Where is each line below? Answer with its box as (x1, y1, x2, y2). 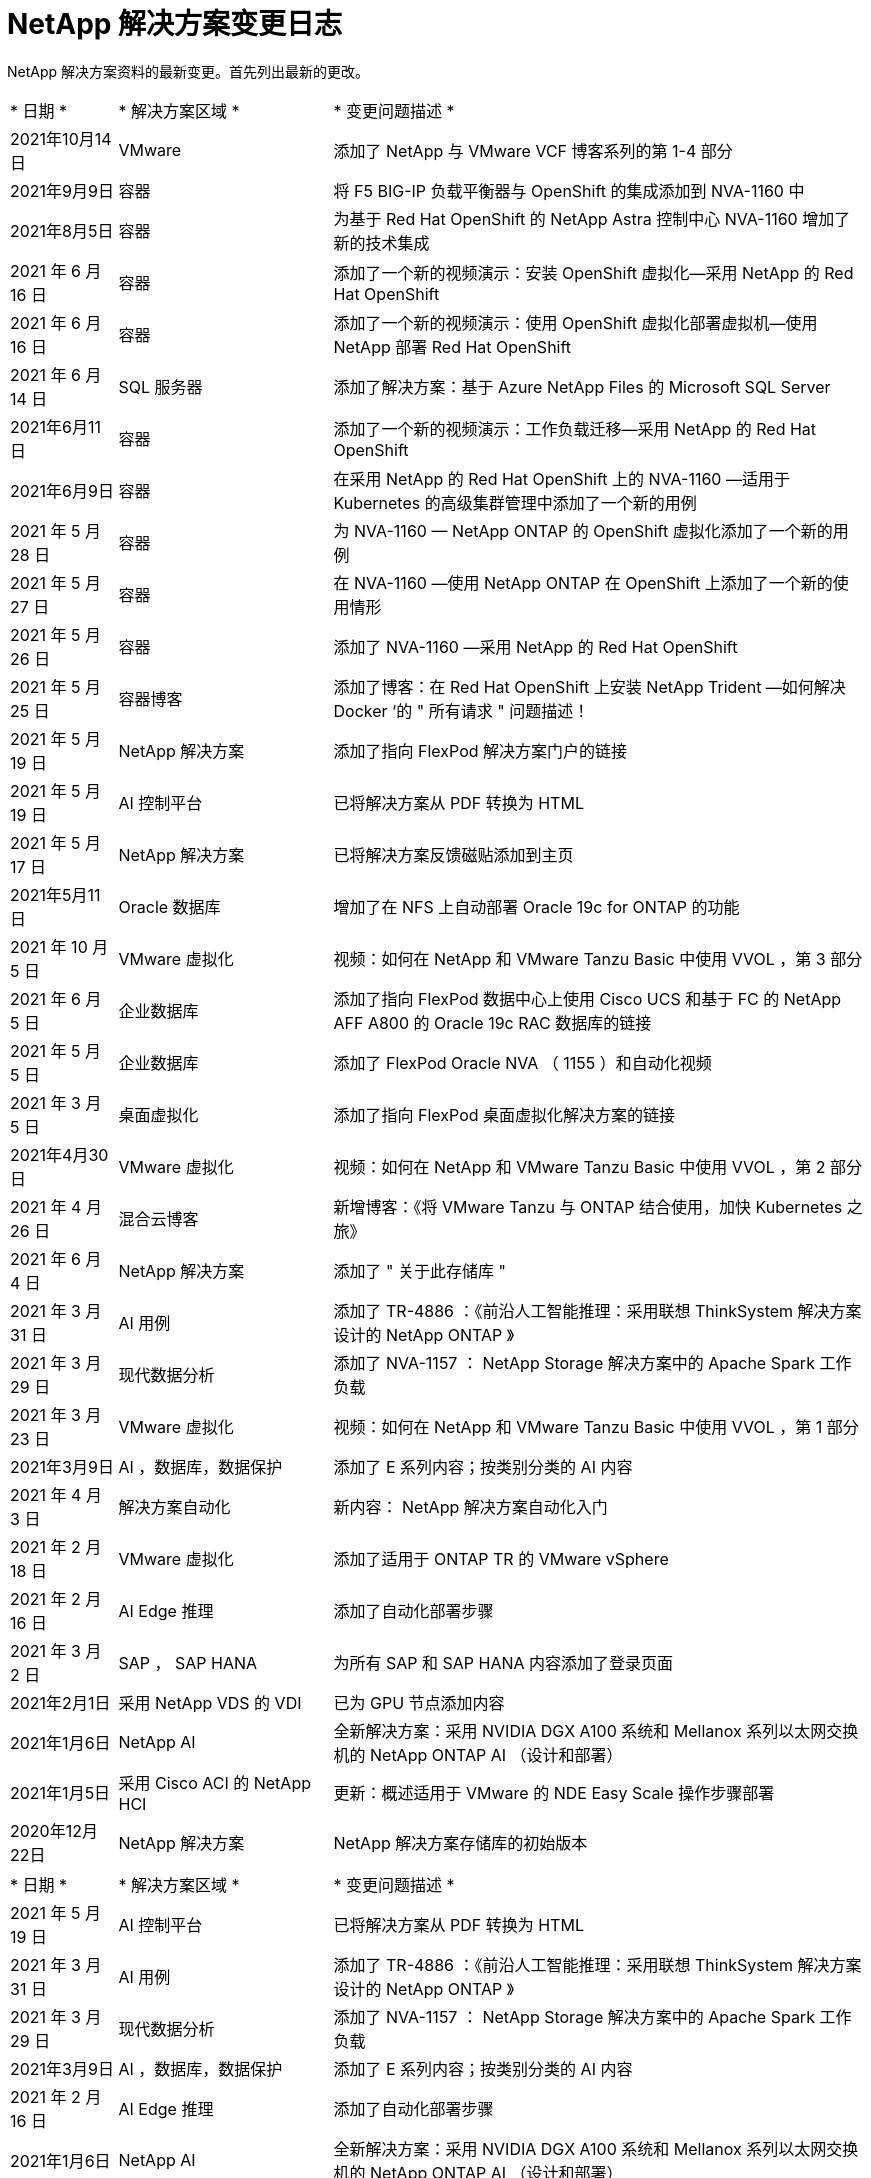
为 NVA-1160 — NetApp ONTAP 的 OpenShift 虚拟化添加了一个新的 (333, 520, 833, 541)
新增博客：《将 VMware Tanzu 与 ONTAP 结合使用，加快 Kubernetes (333, 1196, 843, 1217)
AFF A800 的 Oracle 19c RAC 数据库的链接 (333, 1012, 652, 1033)
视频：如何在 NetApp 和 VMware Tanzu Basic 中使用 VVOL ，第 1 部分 (333, 1416, 859, 1437)
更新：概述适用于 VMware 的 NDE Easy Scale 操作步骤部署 (333, 1782, 775, 1803)
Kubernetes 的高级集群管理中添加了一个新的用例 (333, 492, 697, 513)
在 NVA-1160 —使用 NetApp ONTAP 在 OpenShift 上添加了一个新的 (333, 572, 833, 593)
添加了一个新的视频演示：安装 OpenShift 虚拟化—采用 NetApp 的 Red (333, 262, 854, 283)
